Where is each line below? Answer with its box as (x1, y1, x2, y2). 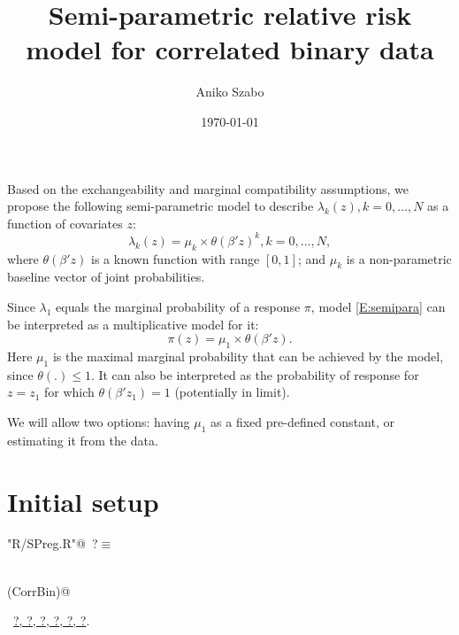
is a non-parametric (346, 249, 452, 267)
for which (44, 383, 95, 401)
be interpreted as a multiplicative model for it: (7, 314, 259, 333)
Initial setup (7, 483, 159, 519)
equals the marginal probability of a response (56, 297, 301, 315)
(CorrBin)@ (7, 581, 71, 600)
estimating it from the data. (7, 430, 158, 449)
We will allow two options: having (7, 412, 190, 430)
